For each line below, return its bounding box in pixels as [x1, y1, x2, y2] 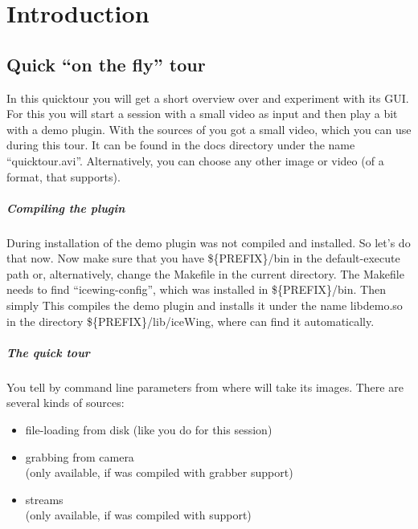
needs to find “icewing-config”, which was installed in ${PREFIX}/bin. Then [6, 281, 386, 298]
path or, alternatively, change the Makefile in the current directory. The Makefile [6, 265, 404, 282]
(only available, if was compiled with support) [25, 507, 252, 523]
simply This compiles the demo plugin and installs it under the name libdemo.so [6, 297, 403, 314]
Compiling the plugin [6, 199, 125, 216]
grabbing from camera [25, 448, 134, 465]
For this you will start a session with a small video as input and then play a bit [6, 105, 398, 122]
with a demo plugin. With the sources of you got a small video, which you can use [6, 120, 412, 137]
